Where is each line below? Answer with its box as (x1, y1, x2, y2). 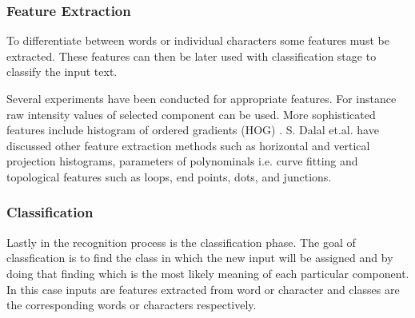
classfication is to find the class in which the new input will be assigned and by (6, 249, 393, 266)
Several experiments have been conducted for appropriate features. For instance (6, 90, 397, 106)
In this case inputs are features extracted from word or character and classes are (6, 280, 400, 297)
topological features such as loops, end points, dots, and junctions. (6, 168, 332, 185)
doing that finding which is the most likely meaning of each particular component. (6, 264, 409, 281)
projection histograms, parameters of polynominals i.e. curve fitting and (6, 153, 358, 169)
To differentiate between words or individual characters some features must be (6, 32, 389, 49)
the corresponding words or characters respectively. (6, 296, 257, 313)
